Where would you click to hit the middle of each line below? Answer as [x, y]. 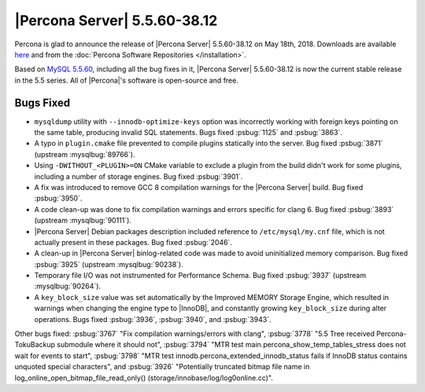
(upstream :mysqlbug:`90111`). [83, 221]
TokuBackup [35, 345]
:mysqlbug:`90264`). [68, 286]
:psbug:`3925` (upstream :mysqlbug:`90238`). [109, 264]
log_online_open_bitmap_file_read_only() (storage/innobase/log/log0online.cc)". [144, 378]
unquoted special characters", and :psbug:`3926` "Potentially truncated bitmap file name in [162, 367]
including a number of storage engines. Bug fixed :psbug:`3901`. [139, 176]
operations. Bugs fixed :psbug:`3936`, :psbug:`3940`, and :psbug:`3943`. [153, 319]
